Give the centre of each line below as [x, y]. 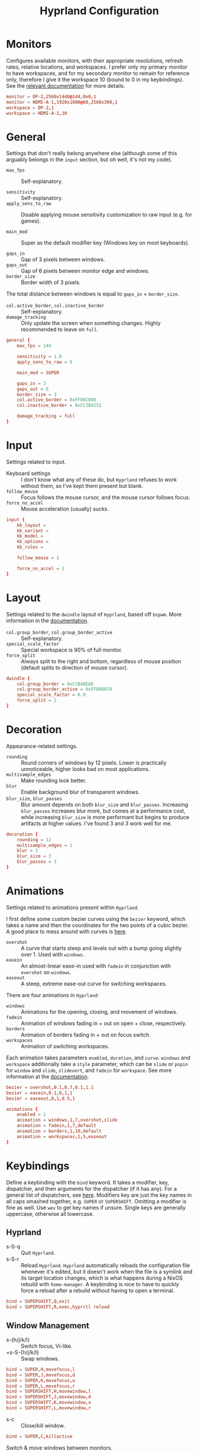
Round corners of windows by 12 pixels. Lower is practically [94, 763]
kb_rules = [30, 547]
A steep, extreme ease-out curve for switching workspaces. [94, 984]
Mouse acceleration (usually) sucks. [65, 509]
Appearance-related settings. [42, 746]
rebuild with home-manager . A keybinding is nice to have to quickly [100, 1284]
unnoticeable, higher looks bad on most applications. [85, 769]
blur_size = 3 [34, 856]
